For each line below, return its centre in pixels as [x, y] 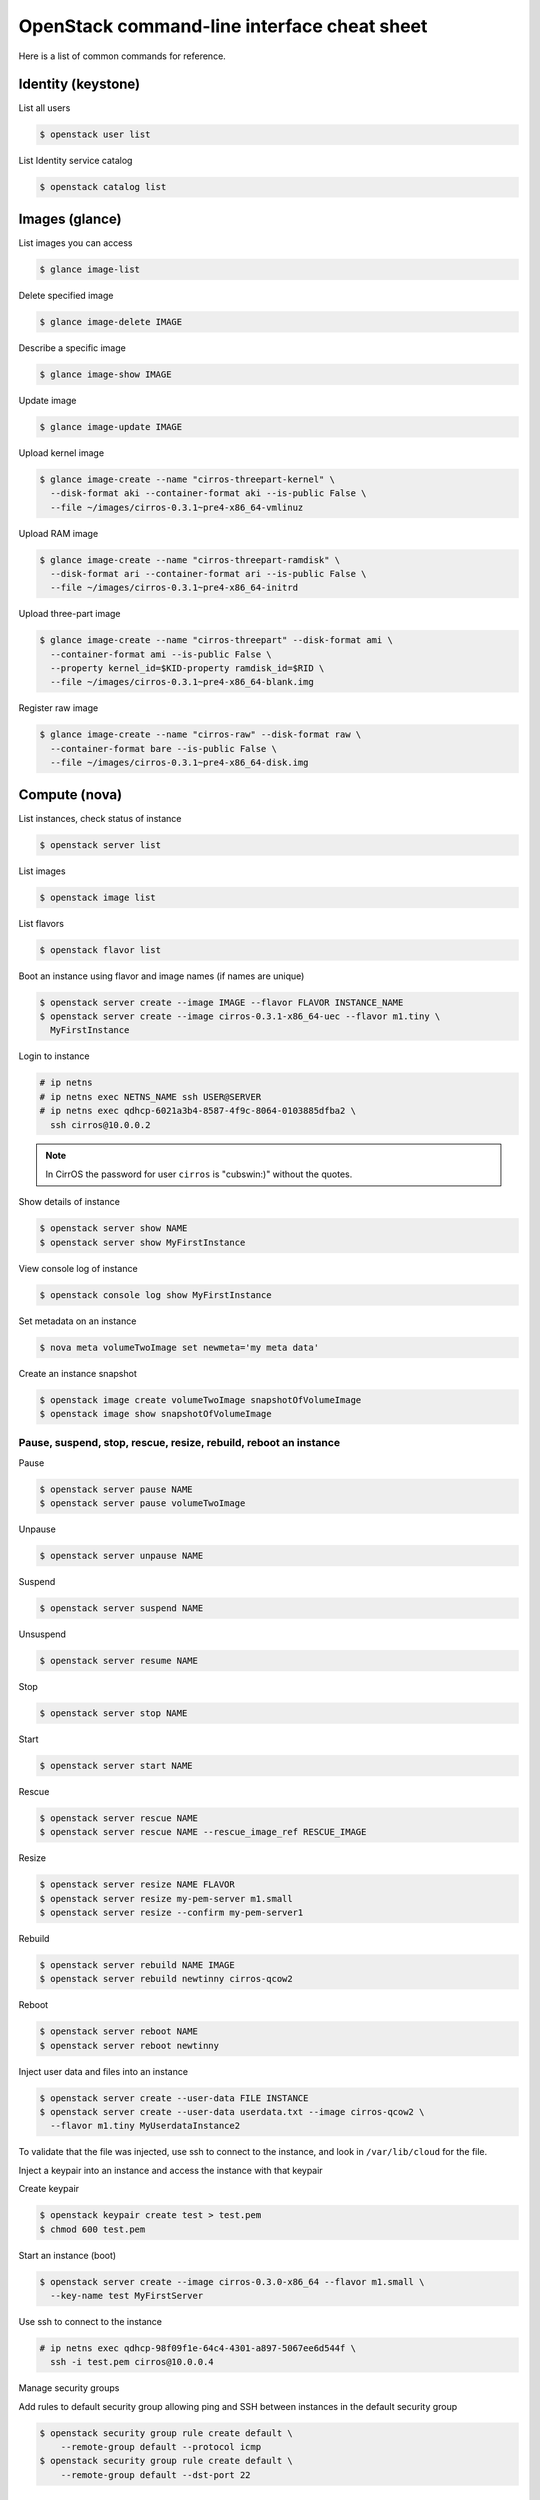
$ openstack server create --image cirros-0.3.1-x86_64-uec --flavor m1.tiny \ [240, 1016]
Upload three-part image [69, 614]
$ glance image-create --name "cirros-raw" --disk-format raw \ [200, 734]
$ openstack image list [98, 897]
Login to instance [54, 1056]
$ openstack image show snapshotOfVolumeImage [155, 1413]
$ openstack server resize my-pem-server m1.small [166, 1898]
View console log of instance [78, 1268]
